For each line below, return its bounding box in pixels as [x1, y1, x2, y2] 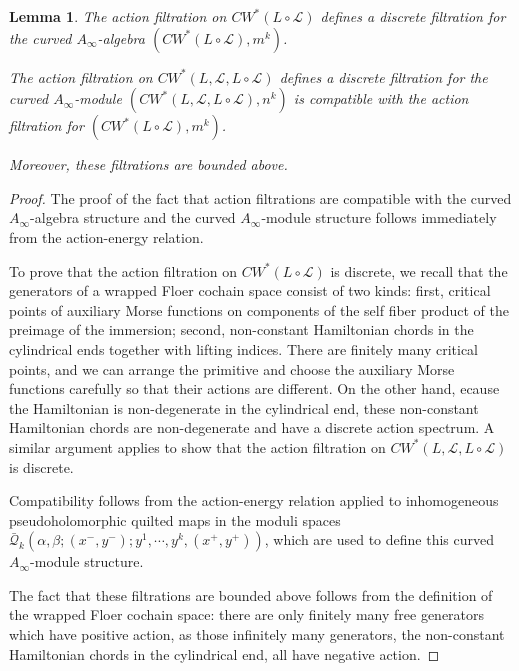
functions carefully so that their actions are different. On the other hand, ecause [9, 378, 500, 399]
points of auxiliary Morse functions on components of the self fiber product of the [9, 299, 509, 320]
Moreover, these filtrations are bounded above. [9, 154, 288, 175]
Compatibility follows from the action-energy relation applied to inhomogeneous [9, 490, 499, 511]
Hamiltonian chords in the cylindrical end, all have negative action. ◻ [9, 643, 440, 664]
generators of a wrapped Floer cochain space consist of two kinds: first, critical [9, 280, 491, 301]
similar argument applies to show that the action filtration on [9, 436, 386, 457]
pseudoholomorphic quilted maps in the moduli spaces [9, 509, 341, 530]
